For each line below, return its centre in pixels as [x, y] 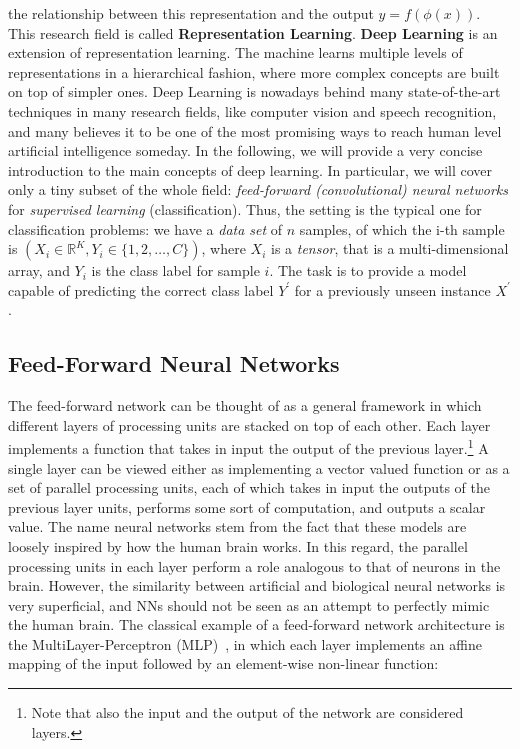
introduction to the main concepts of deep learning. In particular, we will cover [250, 169]
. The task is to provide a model [368, 270]
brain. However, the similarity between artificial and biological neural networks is [257, 585]
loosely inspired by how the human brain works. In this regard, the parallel [238, 545]
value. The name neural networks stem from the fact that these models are [237, 526]
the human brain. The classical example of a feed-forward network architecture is [256, 624]
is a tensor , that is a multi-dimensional [390, 248]
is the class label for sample [175, 270]
